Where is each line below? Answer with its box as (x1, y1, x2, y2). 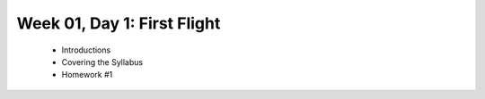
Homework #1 (61, 70, 113, 80)
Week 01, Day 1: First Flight (16, 13, 221, 33)
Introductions (61, 45, 111, 55)
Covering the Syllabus (61, 56, 144, 67)
